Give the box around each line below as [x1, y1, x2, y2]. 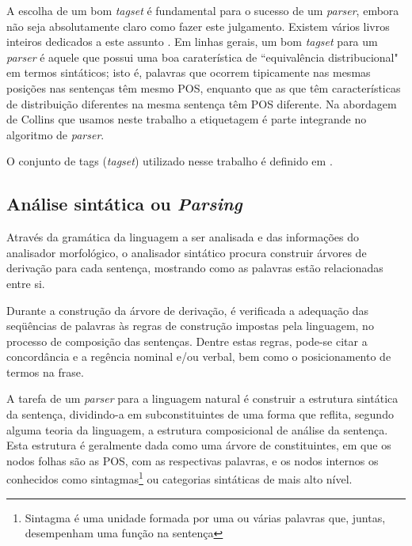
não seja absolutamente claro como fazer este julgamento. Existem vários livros [6, 17, 390, 34]
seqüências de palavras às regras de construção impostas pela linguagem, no [6, 317, 374, 334]
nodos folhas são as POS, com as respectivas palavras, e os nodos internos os [6, 452, 379, 468]
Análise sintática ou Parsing [6, 191, 242, 216]
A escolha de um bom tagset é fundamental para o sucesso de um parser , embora [6, 2, 399, 18]
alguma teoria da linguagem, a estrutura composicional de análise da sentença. [6, 421, 388, 438]
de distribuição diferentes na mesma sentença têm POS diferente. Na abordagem [6, 95, 397, 112]
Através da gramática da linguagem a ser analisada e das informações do [6, 229, 360, 245]
